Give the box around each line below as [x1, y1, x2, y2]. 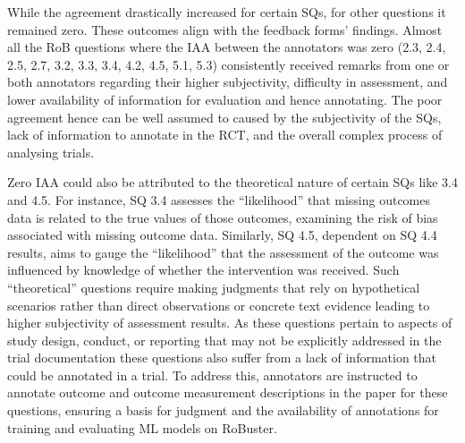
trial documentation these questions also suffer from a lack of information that [7, 348, 437, 367]
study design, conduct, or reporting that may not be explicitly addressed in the [7, 330, 442, 349]
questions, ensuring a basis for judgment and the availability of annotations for [7, 401, 439, 420]
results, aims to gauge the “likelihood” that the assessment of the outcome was [7, 243, 439, 261]
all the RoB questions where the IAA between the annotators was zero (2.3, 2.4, [7, 38, 446, 56]
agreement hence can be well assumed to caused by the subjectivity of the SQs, [7, 107, 442, 126]
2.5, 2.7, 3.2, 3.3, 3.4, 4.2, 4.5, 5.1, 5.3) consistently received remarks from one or [7, 55, 450, 73]
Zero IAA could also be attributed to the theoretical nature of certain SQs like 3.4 [7, 173, 458, 192]
